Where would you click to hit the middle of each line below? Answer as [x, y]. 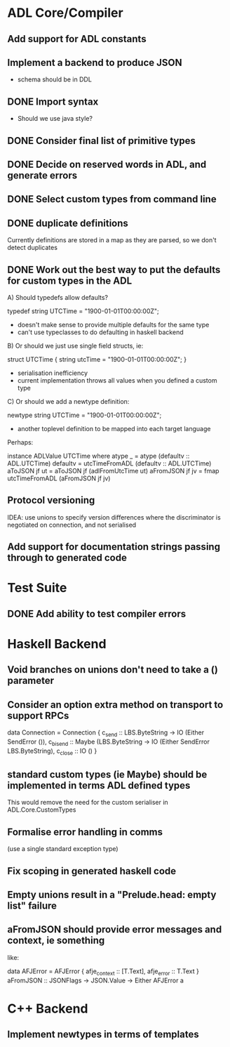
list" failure [32, 906]
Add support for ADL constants [77, 39]
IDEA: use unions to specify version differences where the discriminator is [114, 517]
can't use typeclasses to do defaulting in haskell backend [100, 332]
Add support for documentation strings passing [114, 547]
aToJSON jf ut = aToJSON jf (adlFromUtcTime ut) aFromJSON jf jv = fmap [113, 471]
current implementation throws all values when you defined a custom [117, 380]
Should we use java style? [55, 119]
